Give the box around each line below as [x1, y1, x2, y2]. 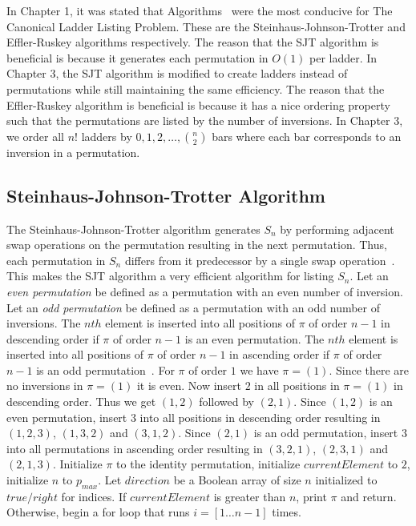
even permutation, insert [6, 408, 127, 425]
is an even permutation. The [184, 330, 325, 347]
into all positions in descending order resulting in [139, 408, 381, 425]
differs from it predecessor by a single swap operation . [124, 251, 395, 268]
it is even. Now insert [136, 377, 241, 394]
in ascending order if [229, 346, 330, 363]
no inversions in [6, 377, 83, 394]
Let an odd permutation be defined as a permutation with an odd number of [6, 299, 381, 315]
